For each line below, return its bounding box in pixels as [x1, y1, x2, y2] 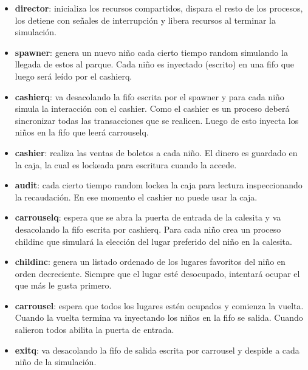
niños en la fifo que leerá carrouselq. [15, 126, 149, 139]
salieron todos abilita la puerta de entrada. [15, 323, 174, 336]
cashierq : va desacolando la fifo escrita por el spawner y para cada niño [15, 90, 284, 103]
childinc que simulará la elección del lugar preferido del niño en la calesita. [15, 235, 292, 247]
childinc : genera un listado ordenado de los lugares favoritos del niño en [15, 255, 286, 268]
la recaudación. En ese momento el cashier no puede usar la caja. [15, 190, 258, 203]
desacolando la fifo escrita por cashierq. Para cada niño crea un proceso [15, 222, 281, 235]
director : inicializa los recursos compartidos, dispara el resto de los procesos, [15, 2, 303, 14]
